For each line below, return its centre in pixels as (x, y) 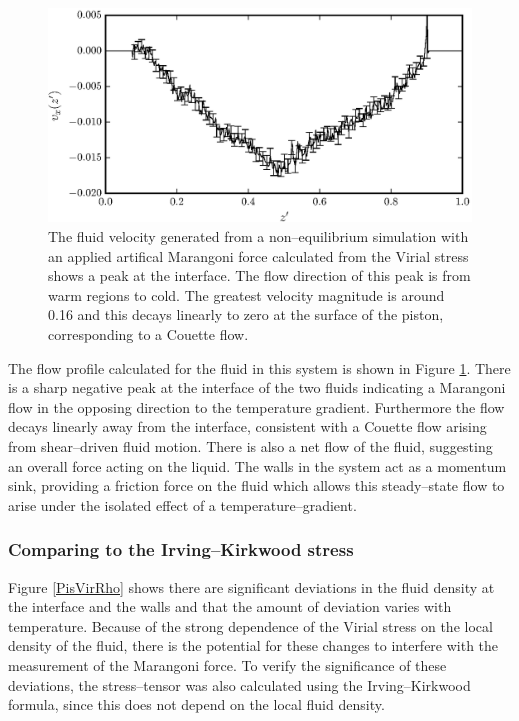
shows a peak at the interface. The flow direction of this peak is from (259, 275)
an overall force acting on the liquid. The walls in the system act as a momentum (257, 465)
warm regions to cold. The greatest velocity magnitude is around (246, 294)
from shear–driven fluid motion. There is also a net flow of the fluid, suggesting (250, 446)
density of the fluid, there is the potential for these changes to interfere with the (253, 645)
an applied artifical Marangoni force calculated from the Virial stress (258, 255)
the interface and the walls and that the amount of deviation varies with (230, 606)
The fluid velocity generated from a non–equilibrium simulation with (258, 236)
